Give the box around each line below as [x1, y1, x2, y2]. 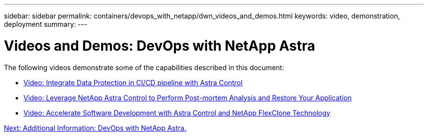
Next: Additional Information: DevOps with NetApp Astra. [4, 123, 187, 132]
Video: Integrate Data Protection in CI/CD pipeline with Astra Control [23, 78, 243, 87]
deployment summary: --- [4, 20, 87, 28]
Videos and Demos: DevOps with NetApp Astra [4, 37, 315, 54]
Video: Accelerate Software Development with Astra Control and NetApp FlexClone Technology [23, 108, 330, 117]
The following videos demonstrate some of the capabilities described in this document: [4, 63, 284, 72]
